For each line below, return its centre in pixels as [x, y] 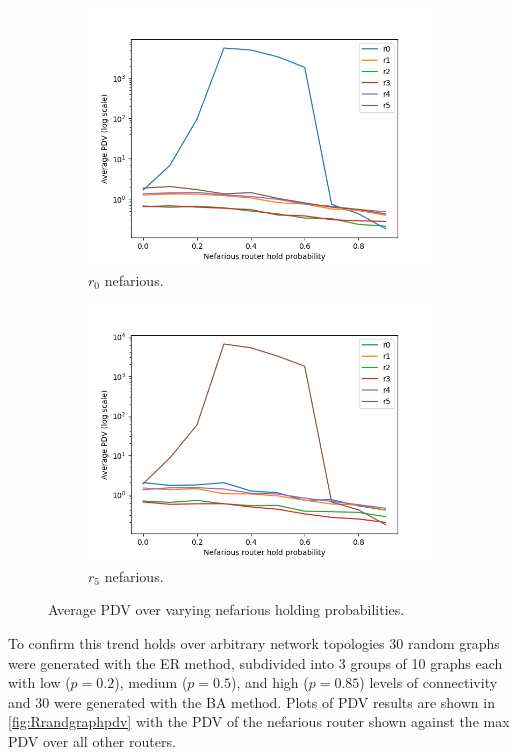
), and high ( [269, 682]
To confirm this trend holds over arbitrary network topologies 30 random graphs [254, 642]
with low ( [39, 682]
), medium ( [151, 682]
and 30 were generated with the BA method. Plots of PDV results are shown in [251, 701]
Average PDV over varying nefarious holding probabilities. [226, 609]
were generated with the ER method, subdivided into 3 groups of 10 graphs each [255, 662]
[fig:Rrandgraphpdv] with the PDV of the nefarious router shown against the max [259, 721]
